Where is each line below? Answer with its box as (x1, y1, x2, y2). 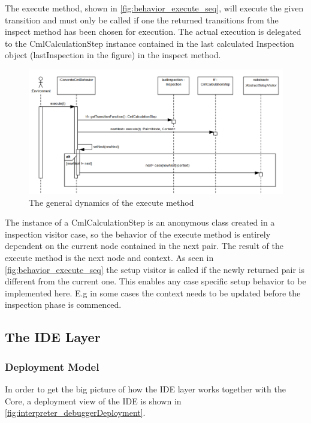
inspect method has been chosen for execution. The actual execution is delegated (5, 25, 301, 38)
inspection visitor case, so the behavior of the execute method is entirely (5, 227, 271, 240)
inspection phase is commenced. (5, 298, 122, 311)
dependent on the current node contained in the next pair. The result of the (5, 239, 283, 252)
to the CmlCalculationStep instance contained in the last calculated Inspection (5, 37, 294, 49)
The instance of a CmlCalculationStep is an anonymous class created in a (5, 216, 275, 229)
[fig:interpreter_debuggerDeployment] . (5, 406, 146, 419)
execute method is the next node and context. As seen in (5, 251, 214, 263)
